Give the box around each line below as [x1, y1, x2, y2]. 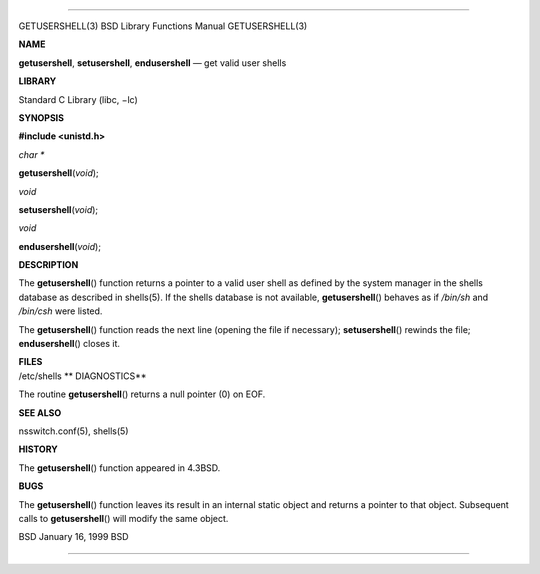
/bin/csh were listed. [18, 305, 103, 317]
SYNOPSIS [18, 111, 65, 124]
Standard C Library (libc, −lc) [18, 93, 139, 105]
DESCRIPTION [18, 259, 79, 271]
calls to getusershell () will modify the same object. [18, 512, 229, 524]
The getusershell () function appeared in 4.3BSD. [18, 461, 221, 474]
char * [18, 148, 45, 160]
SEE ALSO [18, 406, 62, 419]
